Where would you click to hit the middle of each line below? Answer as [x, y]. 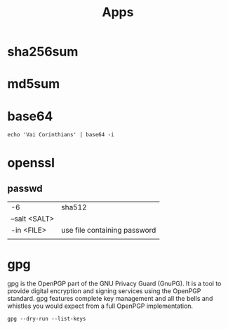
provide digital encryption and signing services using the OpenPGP [104, 291]
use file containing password [108, 231]
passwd [25, 188]
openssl [31, 163]
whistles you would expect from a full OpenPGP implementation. [100, 306]
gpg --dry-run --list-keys [47, 319]
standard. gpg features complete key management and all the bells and [110, 299]
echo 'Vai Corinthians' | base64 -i [61, 135]
